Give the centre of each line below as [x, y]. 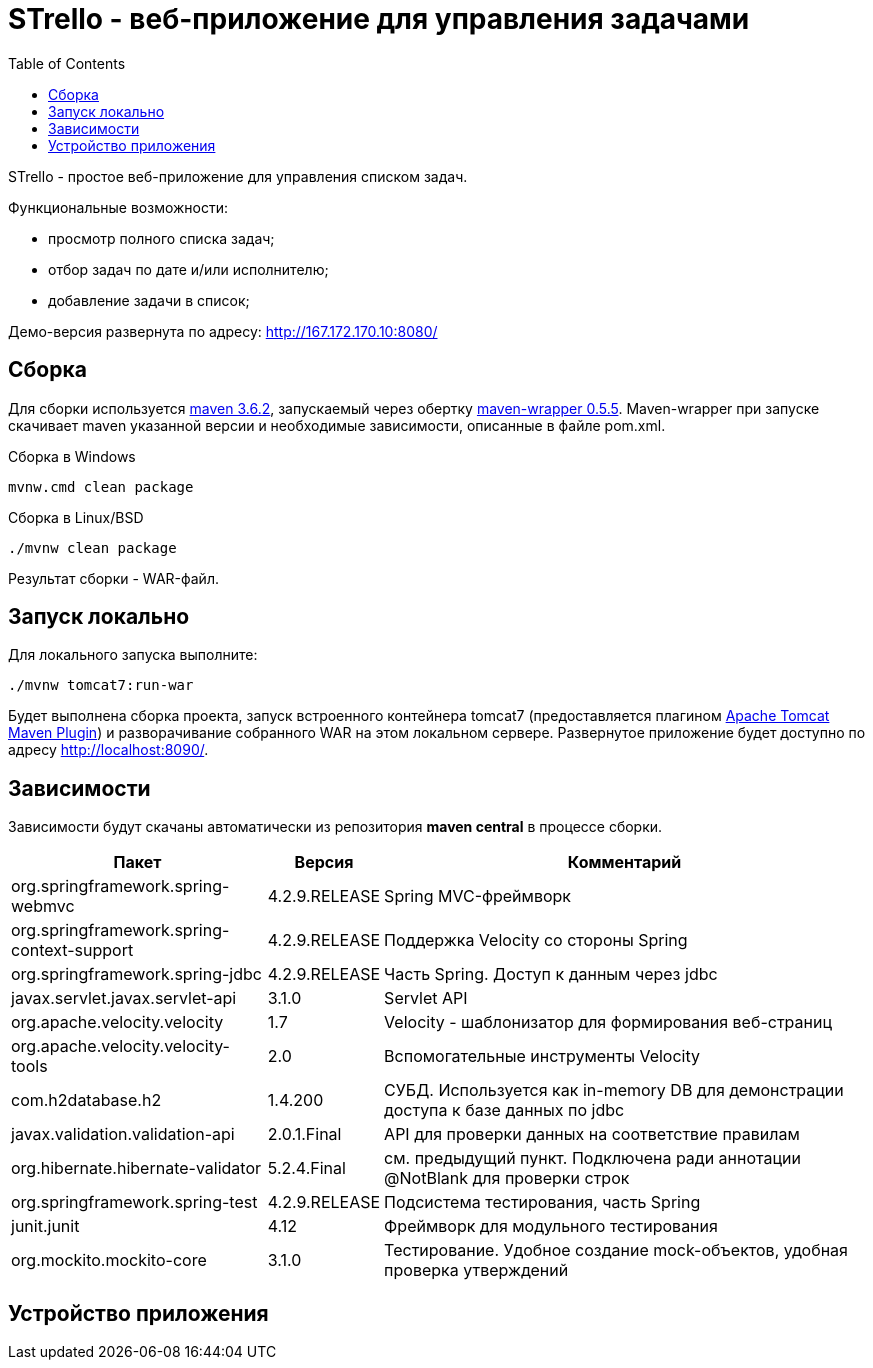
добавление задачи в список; [149, 300]
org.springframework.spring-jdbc [136, 974]
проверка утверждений [476, 1270]
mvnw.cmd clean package [101, 486]
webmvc [43, 906]
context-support [72, 950]
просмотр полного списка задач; [161, 238]
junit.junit [45, 1226]
